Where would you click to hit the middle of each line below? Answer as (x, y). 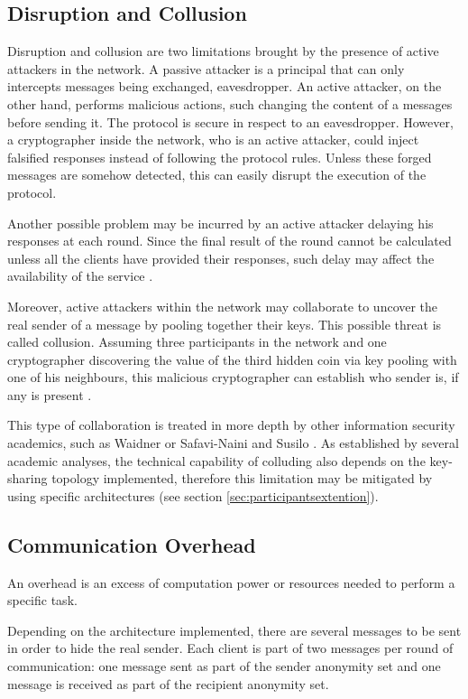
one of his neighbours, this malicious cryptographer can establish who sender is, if (233, 377)
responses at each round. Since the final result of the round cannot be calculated (229, 241)
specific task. (42, 600)
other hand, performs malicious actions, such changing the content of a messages (230, 103)
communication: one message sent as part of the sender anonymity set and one (224, 666)
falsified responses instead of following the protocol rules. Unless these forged (220, 157)
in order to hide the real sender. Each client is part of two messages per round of (230, 648)
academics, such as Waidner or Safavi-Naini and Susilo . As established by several (233, 443)
